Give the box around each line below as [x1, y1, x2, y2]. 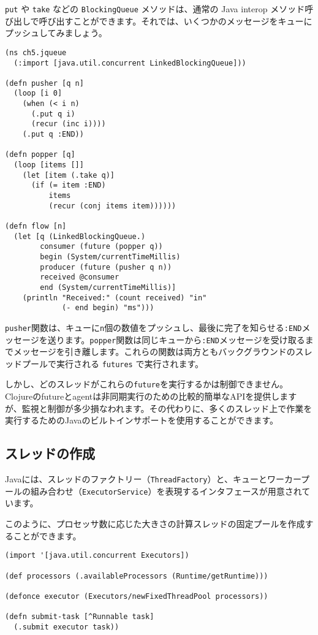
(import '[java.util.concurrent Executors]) [5, 551, 189, 560]
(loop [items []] [13, 161, 84, 170]
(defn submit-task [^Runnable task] [5, 612, 154, 622]
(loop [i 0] [13, 89, 62, 98]
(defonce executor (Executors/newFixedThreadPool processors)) [5, 591, 268, 601]
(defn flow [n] [5, 222, 67, 230]
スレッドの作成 [5, 444, 95, 463]
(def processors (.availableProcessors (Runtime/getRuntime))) [5, 571, 268, 580]
